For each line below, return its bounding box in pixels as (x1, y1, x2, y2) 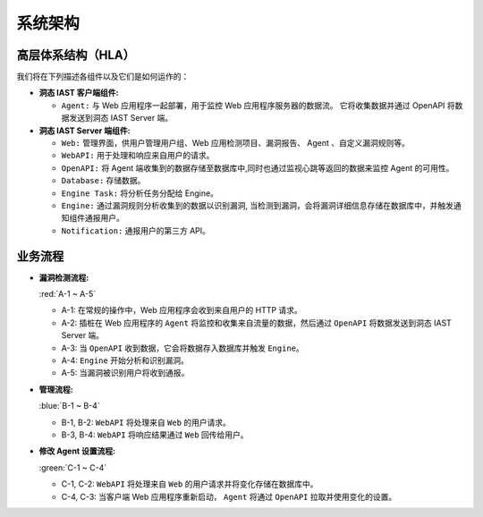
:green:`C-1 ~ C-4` (38, 462, 107, 473)
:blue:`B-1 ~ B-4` (38, 401, 100, 411)
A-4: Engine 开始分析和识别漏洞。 (61, 355, 190, 366)
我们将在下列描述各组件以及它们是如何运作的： (16, 72, 190, 82)
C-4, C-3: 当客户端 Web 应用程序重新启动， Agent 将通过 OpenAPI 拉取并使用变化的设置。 (61, 491, 397, 502)
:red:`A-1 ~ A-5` (38, 289, 97, 300)
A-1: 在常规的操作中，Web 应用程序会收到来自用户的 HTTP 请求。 (61, 305, 303, 316)
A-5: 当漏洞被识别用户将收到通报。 (61, 368, 190, 378)
